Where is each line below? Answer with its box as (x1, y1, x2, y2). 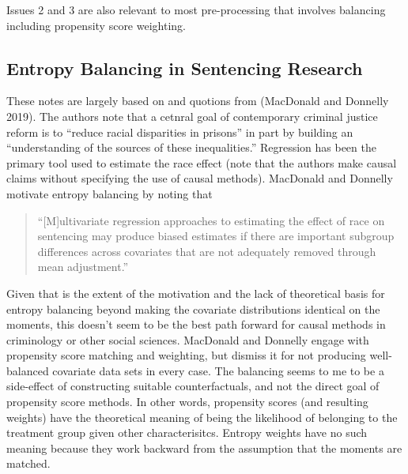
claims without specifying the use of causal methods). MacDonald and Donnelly (6, 170, 393, 186)
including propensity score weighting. (6, 17, 186, 33)
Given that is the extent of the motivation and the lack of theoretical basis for (6, 284, 385, 301)
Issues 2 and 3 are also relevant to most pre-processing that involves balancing (6, 2, 386, 17)
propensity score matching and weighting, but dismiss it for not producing (6, 347, 366, 363)
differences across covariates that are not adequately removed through (37, 243, 376, 259)
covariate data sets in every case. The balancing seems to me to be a (52, 362, 384, 378)
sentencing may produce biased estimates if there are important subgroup (37, 228, 395, 244)
